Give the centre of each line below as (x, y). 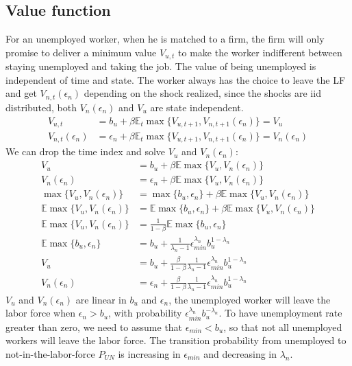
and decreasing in (240, 353)
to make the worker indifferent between (260, 52)
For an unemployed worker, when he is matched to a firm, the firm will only (165, 39)
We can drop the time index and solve (86, 151)
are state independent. (197, 107)
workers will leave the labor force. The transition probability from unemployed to (176, 340)
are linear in (101, 299)
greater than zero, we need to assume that (94, 327)
